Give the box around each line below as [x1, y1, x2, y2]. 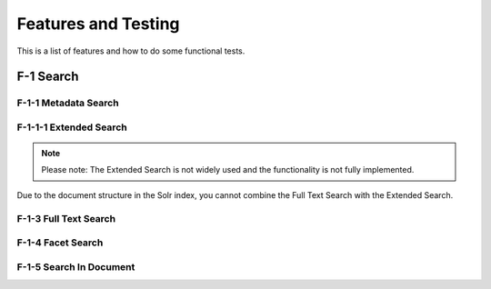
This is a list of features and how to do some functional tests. [16, 45, 245, 56]
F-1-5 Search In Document [16, 260, 135, 273]
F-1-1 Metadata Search [16, 96, 119, 109]
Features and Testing [16, 14, 181, 34]
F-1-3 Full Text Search [16, 212, 116, 224]
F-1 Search [16, 69, 79, 85]
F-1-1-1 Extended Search [16, 121, 127, 134]
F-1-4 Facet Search [16, 236, 104, 249]
